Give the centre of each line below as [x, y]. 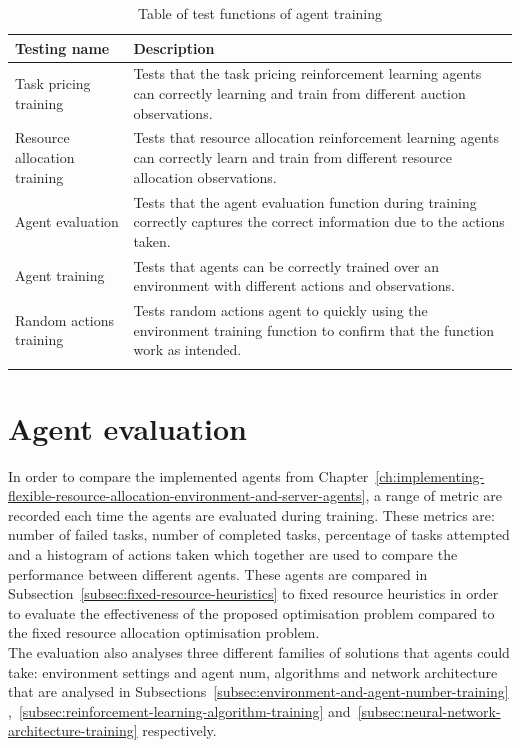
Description [174, 47]
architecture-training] [73, 730]
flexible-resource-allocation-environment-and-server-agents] [187, 495]
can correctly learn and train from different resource [292, 157]
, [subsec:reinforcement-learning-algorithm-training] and [179, 710]
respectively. [179, 730]
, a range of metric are [434, 495]
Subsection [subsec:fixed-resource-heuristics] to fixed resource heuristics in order [253, 593]
